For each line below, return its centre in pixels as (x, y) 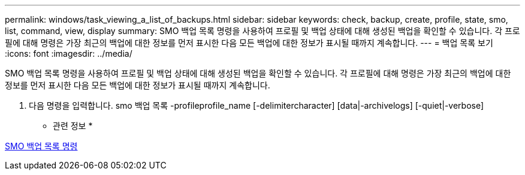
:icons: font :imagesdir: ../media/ (69, 53)
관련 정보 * (73, 126)
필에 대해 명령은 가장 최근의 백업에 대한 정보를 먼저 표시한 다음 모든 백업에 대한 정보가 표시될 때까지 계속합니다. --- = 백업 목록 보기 (249, 43)
